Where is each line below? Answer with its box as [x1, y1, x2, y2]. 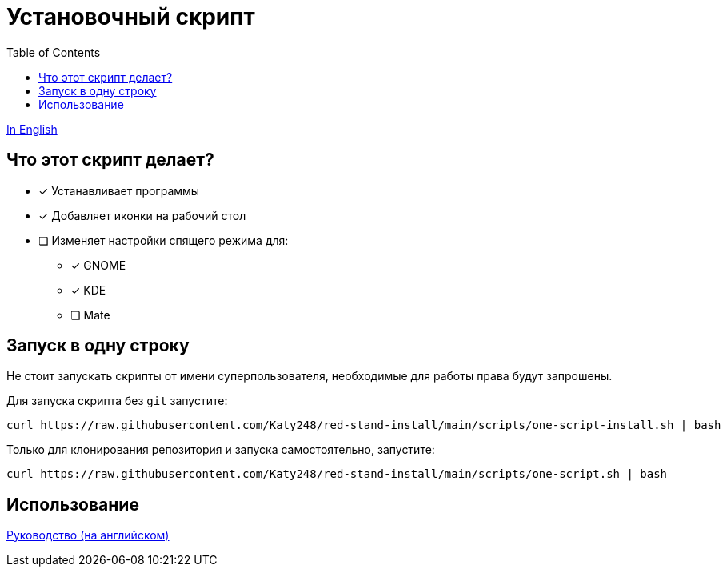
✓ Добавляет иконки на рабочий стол [38, 208, 246, 222]
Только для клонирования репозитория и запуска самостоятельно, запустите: [6, 443, 435, 457]
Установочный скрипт [6, 3, 255, 30]
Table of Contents [6, 45, 101, 59]
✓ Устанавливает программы [38, 183, 200, 198]
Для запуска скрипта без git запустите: [6, 394, 228, 408]
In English [6, 122, 58, 136]
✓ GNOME [70, 258, 126, 272]
